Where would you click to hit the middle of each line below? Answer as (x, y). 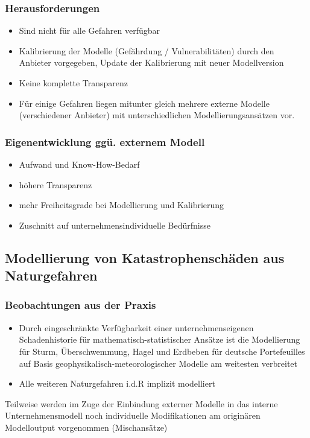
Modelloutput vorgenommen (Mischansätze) (86, 427)
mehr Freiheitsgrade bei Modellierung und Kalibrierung (122, 205)
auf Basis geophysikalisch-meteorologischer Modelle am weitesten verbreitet (158, 363)
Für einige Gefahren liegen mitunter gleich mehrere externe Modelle (144, 103)
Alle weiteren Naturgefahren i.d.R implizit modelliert (117, 383)
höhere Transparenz (55, 184)
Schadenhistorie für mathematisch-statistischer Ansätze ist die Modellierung (160, 339)
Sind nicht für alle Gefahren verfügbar (90, 30)
